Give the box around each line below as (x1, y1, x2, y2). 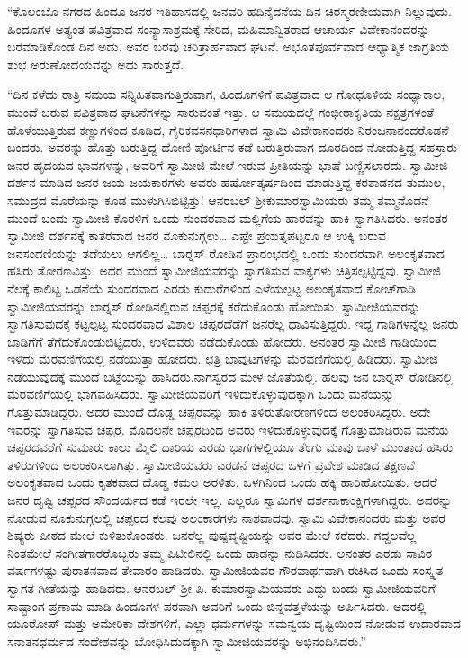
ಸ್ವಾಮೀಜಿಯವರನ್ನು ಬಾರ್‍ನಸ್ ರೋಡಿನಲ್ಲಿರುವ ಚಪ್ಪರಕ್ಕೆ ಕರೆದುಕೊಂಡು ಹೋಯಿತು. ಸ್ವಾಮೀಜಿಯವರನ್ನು (7, 296, 420, 315)
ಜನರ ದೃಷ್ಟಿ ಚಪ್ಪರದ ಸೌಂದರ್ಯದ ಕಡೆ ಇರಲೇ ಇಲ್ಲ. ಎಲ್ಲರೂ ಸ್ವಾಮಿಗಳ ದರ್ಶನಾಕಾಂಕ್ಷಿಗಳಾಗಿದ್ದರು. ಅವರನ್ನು (7, 491, 453, 509)
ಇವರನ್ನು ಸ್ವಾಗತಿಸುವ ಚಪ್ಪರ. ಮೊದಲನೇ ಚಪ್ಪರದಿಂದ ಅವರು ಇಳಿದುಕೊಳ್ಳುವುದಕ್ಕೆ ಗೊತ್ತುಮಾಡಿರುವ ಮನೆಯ (7, 419, 449, 438)
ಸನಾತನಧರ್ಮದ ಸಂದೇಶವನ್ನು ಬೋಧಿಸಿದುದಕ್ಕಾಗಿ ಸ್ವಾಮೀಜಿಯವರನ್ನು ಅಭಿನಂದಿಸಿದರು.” (7, 631, 366, 650)
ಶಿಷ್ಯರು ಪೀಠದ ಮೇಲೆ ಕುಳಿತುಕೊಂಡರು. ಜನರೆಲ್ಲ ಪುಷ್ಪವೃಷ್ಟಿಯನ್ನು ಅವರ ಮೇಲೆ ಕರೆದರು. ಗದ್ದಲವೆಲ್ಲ (7, 526, 417, 545)
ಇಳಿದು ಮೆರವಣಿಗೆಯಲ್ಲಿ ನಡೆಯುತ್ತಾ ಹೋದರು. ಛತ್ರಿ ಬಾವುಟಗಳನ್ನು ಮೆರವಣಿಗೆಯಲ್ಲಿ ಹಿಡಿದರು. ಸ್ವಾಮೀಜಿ (7, 349, 438, 368)
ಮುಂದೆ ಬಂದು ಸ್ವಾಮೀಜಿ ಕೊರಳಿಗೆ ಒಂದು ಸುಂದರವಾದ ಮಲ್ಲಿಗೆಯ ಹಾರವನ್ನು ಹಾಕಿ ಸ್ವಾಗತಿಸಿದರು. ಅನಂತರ (7, 208, 448, 227)
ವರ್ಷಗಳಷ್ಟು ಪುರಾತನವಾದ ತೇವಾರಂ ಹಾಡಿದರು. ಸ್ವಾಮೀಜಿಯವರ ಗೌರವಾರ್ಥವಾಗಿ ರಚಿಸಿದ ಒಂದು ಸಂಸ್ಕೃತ (7, 561, 444, 580)
